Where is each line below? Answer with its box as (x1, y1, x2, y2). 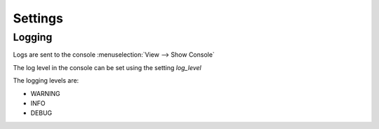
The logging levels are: (13, 76, 79, 85)
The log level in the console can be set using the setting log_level (13, 63, 201, 72)
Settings (13, 11, 63, 26)
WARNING (30, 89, 60, 97)
